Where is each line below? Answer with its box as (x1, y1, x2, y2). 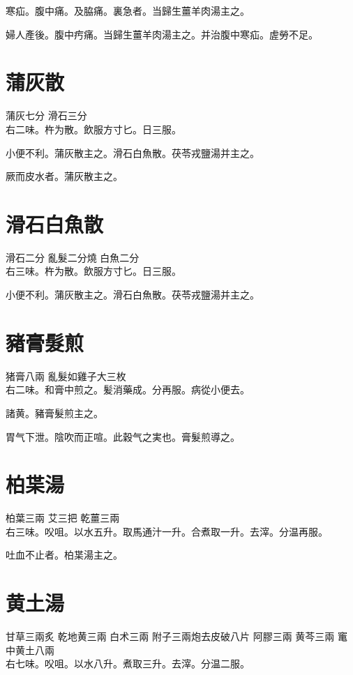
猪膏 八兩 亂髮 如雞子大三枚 (6, 368, 126, 383)
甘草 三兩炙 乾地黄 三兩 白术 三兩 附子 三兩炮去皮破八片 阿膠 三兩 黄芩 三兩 (6, 629, 335, 644)
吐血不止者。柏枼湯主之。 (6, 547, 123, 562)
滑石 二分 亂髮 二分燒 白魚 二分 (6, 250, 140, 264)
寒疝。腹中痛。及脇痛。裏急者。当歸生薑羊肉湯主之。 (6, 3, 250, 17)
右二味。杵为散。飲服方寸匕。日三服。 (6, 121, 181, 136)
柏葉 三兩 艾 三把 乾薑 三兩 (6, 510, 120, 525)
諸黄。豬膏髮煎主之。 (6, 405, 103, 420)
